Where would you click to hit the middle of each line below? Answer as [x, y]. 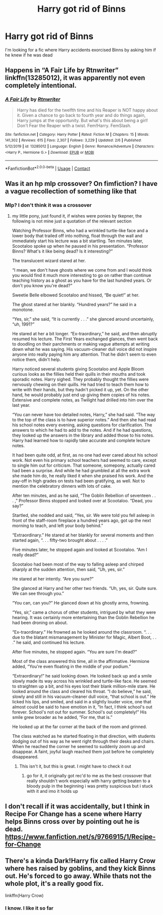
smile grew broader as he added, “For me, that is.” [62, 717]
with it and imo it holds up [52, 791]
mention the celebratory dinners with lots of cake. [62, 486]
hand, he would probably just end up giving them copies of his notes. [81, 395]
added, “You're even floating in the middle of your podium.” [71, 666]
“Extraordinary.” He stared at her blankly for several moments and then [83, 535]
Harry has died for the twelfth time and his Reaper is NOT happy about [87, 110]
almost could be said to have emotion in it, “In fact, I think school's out [82, 707]
